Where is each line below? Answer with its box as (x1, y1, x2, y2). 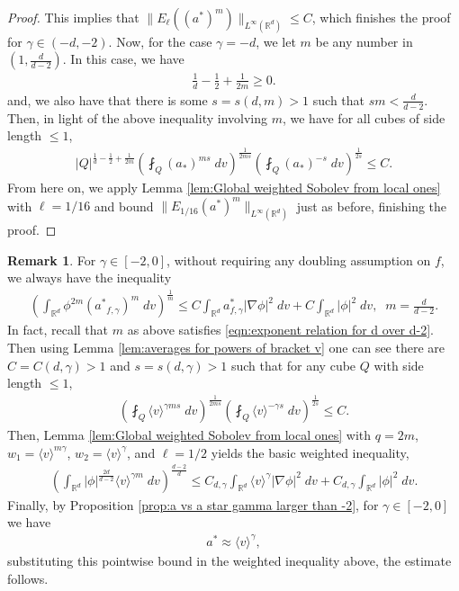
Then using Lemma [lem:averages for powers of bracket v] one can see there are (7, 337, 445, 356)
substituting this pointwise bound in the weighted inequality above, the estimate (7, 551, 452, 569)
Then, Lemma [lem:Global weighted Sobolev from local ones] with (7, 425, 372, 444)
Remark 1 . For (7, 250, 96, 269)
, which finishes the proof (311, 8, 451, 26)
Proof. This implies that (7, 8, 139, 26)
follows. (7, 569, 49, 587)
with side (373, 355, 424, 374)
